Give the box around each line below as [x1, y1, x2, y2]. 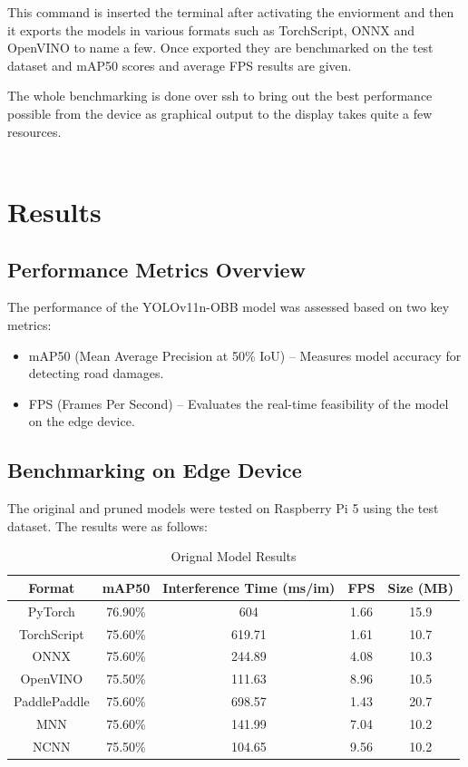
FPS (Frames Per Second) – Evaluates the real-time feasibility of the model [28, 393, 449, 413]
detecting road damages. [28, 364, 164, 383]
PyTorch [27, 601, 75, 620]
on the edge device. [28, 412, 135, 431]
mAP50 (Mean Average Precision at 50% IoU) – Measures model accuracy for [28, 345, 462, 364]
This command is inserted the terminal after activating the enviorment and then [7, 3, 454, 21]
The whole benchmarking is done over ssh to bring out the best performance [7, 86, 433, 105]
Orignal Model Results [171, 547, 297, 566]
